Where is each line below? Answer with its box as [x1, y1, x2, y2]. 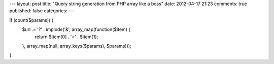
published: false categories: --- [9, 8, 75, 14]
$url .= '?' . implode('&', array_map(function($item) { [22, 26, 131, 33]
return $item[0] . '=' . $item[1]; [35, 34, 98, 40]
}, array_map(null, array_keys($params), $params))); [22, 43, 131, 49]
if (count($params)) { [9, 17, 54, 23]
